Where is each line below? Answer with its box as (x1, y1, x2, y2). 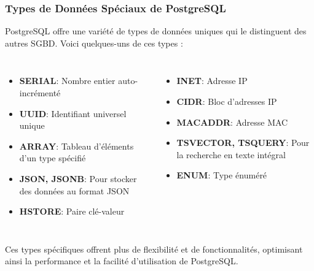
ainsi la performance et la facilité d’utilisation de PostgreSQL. (5, 254, 238, 267)
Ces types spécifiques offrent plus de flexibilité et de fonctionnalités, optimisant (5, 242, 303, 255)
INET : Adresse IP (176, 74, 248, 87)
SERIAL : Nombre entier (19, 74, 116, 87)
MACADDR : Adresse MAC (176, 115, 288, 128)
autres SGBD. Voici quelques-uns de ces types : (5, 36, 183, 49)
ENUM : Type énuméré (176, 169, 267, 181)
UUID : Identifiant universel (19, 107, 127, 120)
